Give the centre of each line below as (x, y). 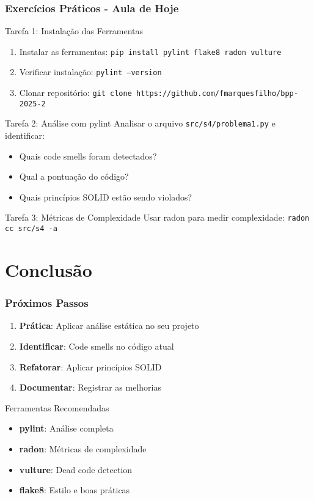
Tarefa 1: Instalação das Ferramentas (74, 31)
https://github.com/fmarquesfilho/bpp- (217, 94)
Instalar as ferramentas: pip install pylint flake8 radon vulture (150, 51)
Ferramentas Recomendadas (57, 407)
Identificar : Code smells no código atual (97, 346)
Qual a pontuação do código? (74, 176)
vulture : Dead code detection (76, 469)
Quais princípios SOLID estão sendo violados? (106, 197)
